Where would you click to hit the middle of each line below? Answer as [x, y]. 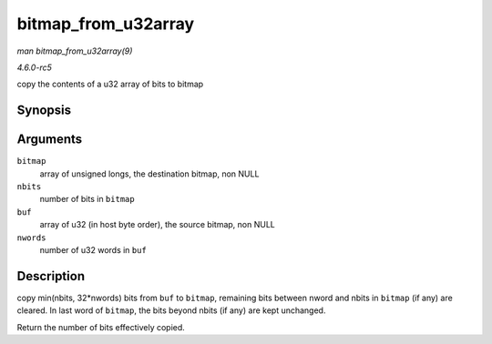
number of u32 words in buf [93, 249]
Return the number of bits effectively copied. [101, 327]
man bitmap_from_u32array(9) [75, 51]
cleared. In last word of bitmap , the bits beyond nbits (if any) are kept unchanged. [171, 310]
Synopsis [44, 111]
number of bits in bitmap [87, 199]
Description [51, 276]
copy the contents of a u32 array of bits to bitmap [110, 84]
